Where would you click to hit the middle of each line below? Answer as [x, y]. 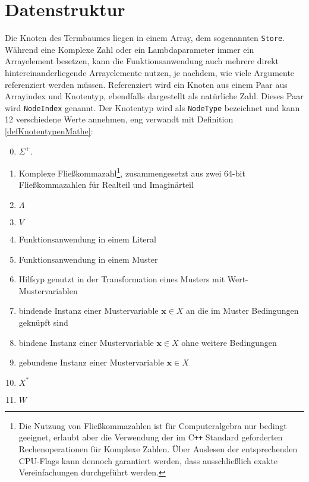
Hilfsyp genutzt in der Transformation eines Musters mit [122, 279]
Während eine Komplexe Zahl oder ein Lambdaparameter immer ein [130, 49]
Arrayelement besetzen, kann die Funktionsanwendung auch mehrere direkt [142, 61]
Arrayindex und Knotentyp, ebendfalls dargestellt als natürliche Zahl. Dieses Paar [154, 96]
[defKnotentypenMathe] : [49, 131]
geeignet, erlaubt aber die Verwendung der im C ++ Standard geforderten [151, 437]
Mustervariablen [48, 290]
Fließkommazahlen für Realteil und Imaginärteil [106, 185]
